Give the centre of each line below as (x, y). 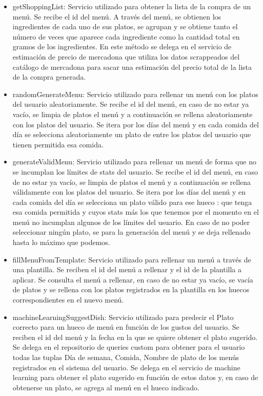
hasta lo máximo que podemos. (61, 242)
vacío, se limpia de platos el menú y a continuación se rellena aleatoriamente (133, 114)
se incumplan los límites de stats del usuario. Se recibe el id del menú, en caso (135, 171)
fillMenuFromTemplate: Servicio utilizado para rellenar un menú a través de (132, 259)
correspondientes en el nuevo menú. (68, 300)
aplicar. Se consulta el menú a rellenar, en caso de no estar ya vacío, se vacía (133, 279)
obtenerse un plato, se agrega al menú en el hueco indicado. (106, 387)
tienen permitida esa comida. (58, 144)
